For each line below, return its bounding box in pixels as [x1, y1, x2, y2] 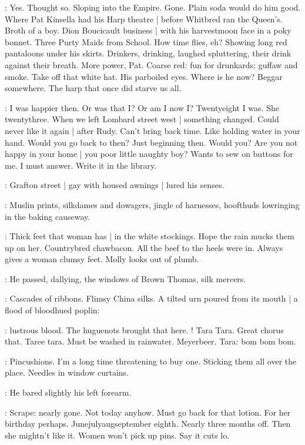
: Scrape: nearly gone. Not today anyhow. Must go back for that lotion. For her [5, 406, 291, 418]
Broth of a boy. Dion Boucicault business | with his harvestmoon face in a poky [5, 24, 291, 36]
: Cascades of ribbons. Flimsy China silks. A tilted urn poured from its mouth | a [5, 292, 298, 305]
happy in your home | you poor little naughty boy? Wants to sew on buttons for [5, 148, 293, 160]
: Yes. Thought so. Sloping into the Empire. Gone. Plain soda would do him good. [5, 1, 301, 13]
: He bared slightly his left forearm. [5, 386, 132, 399]
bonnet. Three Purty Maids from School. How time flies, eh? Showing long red [5, 35, 287, 48]
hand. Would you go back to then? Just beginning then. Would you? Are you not [5, 136, 298, 148]
